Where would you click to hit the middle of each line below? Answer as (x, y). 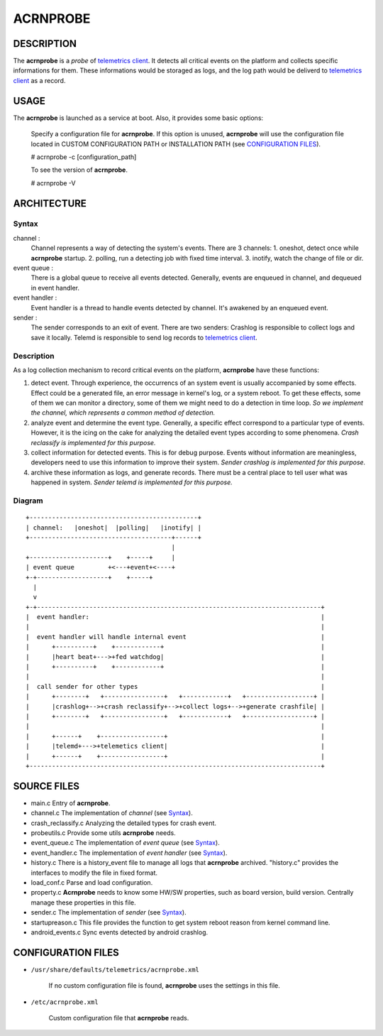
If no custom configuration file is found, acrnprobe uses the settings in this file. (164, 986)
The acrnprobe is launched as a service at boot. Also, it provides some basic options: (138, 118)
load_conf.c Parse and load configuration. (92, 882)
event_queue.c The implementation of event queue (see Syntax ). (125, 843)
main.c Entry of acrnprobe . (71, 803)
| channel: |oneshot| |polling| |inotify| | (114, 528)
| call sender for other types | (176, 686)
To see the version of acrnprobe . (79, 170)
